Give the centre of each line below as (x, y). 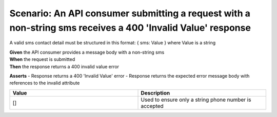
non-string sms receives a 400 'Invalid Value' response (130, 28)
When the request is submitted (42, 59)
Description (155, 93)
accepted (152, 106)
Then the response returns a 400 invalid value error (64, 66)
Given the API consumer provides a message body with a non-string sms (87, 52)
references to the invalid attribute (45, 83)
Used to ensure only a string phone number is (196, 100)
